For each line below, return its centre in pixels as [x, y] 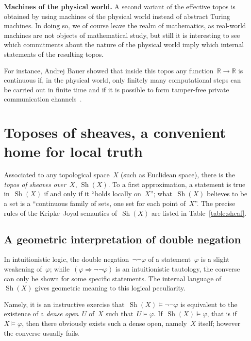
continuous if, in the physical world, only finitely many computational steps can [123, 80]
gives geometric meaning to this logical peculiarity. [110, 288]
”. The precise [215, 203]
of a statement [170, 259]
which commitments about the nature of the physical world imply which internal [124, 44]
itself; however [219, 323]
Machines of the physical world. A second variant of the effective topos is [120, 6]
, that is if [222, 314]
